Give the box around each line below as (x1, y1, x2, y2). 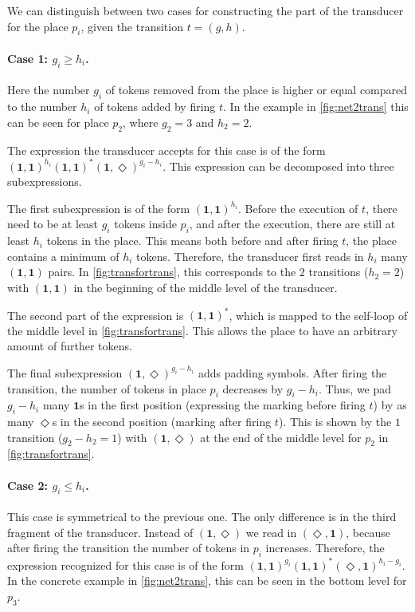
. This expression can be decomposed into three (162, 157, 394, 174)
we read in (245, 523, 297, 540)
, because (346, 523, 390, 540)
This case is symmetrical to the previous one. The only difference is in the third (7, 508, 397, 525)
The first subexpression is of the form (7, 199, 190, 216)
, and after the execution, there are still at (189, 215, 396, 232)
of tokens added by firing (94, 98, 216, 115)
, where (123, 113, 159, 130)
